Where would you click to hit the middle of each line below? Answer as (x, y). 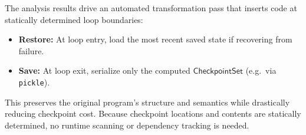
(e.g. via (261, 70)
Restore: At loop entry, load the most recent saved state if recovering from (155, 39)
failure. (31, 50)
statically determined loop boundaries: (74, 19)
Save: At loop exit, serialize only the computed (104, 70)
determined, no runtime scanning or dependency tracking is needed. (127, 125)
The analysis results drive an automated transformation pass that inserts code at (151, 8)
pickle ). (34, 82)
